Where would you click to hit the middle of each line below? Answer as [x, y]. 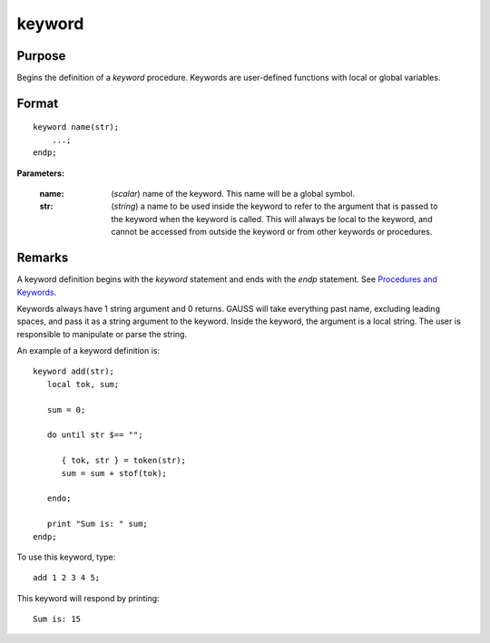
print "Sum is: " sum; [98, 524]
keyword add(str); [74, 371]
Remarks [43, 258]
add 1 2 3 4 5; [67, 578]
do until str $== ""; [95, 435]
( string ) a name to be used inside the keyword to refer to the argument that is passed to [274, 206]
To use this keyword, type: [66, 557]
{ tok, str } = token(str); [123, 461]
